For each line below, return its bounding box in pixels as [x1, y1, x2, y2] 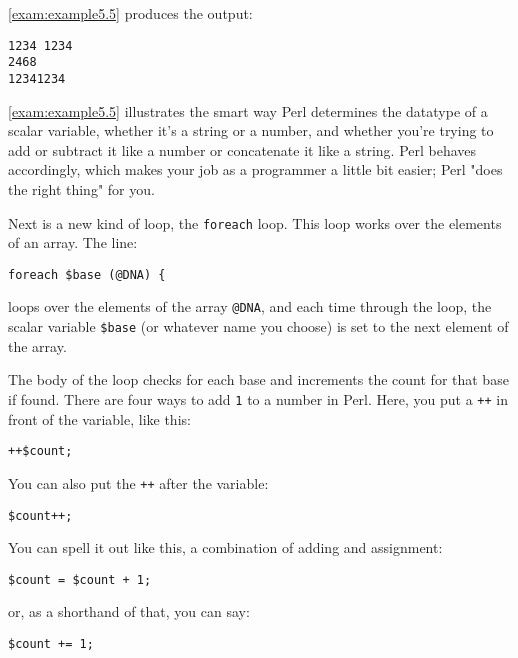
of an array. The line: [8, 232, 138, 253]
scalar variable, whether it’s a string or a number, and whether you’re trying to [8, 120, 494, 141]
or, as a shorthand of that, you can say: [8, 601, 250, 622]
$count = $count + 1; [8, 572, 152, 587]
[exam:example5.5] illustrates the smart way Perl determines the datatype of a [8, 100, 488, 121]
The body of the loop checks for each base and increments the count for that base [8, 369, 509, 390]
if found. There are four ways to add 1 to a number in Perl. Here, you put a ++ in [8, 388, 508, 409]
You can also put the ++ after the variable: [8, 472, 269, 493]
